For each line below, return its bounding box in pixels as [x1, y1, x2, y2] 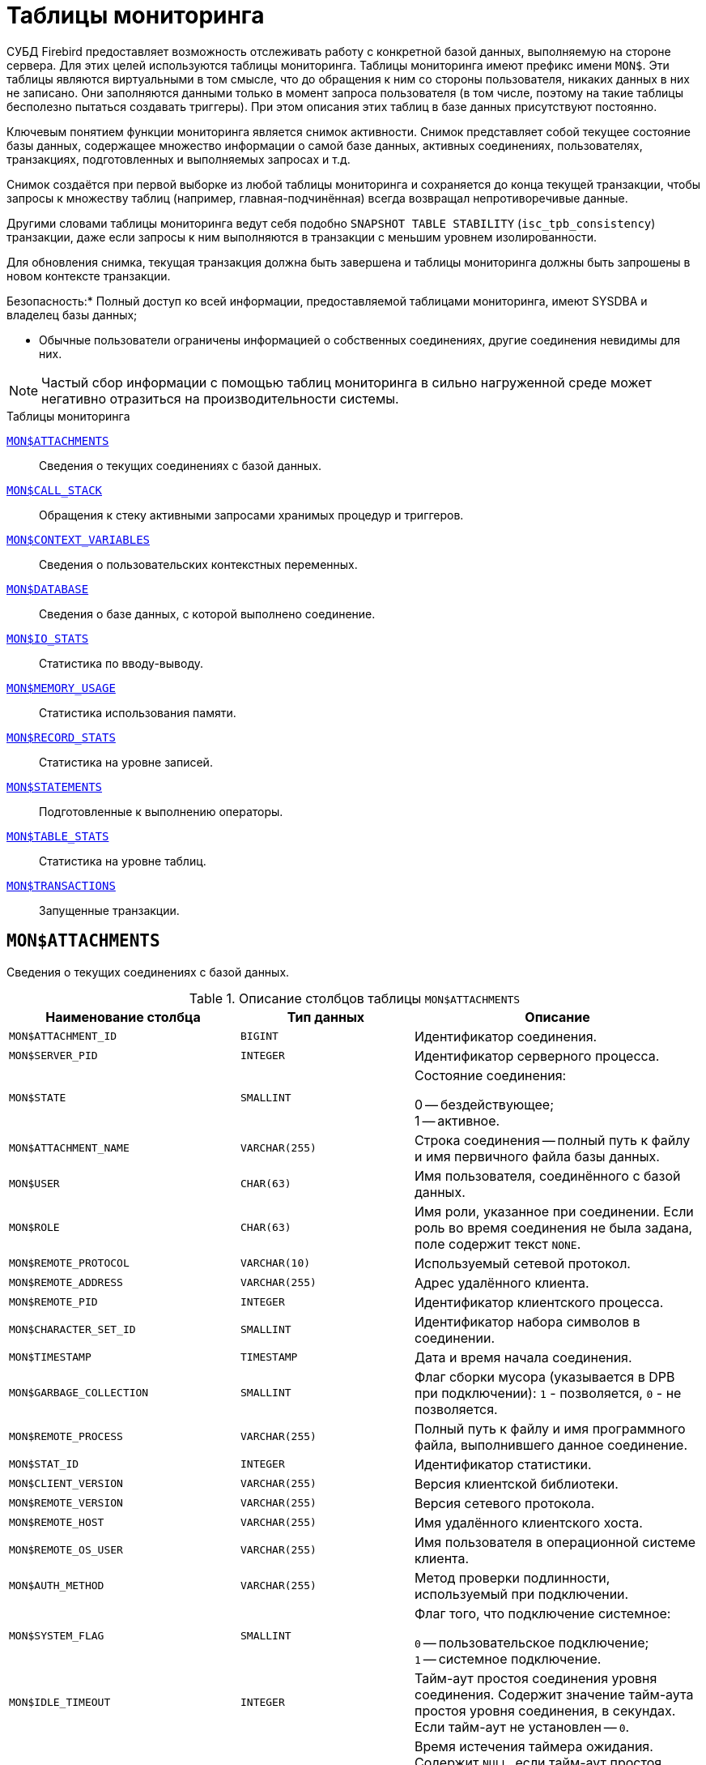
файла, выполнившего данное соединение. [414, 1436, 688, 1453]
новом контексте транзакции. [6, 268, 171, 283]
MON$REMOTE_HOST [9, 1516, 104, 1529]
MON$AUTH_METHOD [9, 1579, 104, 1592]
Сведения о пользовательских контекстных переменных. [39, 557, 358, 571]
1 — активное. [414, 1112, 500, 1129]
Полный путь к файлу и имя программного [414, 1420, 686, 1437]
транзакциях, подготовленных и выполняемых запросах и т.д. [6, 152, 351, 166]
